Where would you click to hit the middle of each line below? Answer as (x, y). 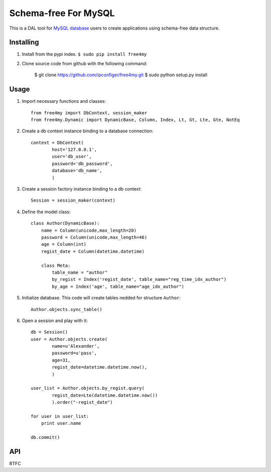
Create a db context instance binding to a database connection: (88, 131)
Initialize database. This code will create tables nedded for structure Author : (101, 298)
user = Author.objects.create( (69, 339)
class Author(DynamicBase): (65, 223)
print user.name (61, 423)
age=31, (61, 360)
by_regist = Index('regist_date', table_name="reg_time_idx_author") (139, 279)
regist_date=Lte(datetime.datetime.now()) (105, 395)
